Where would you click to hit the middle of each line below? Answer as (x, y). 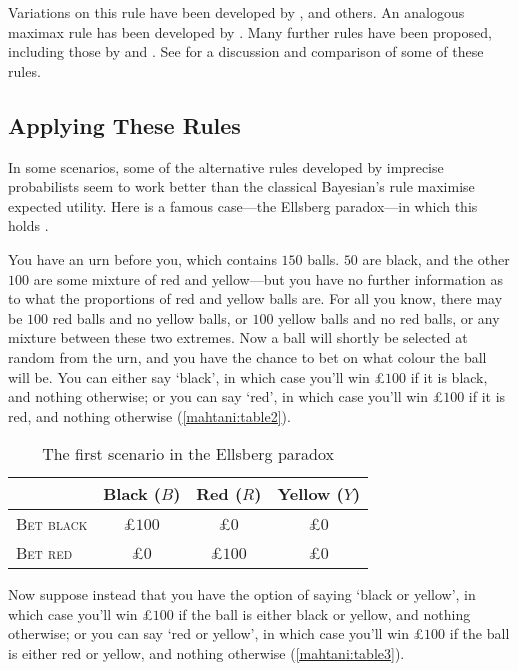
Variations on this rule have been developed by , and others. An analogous (236, 12)
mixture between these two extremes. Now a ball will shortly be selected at (238, 337)
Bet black (52, 524)
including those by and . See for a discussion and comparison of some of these (246, 51)
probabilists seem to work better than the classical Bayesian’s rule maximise (241, 186)
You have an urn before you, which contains (142, 258)
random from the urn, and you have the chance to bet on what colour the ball (247, 356)
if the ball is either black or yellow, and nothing (324, 613)
